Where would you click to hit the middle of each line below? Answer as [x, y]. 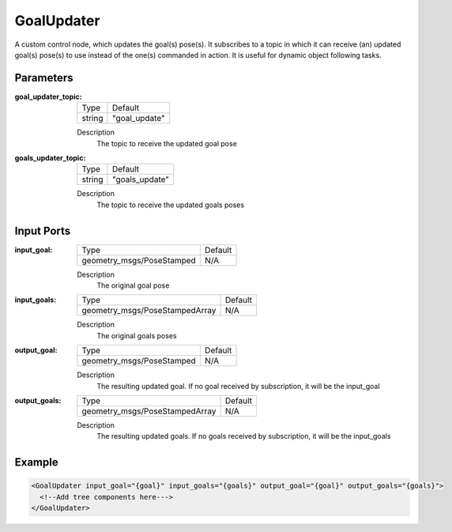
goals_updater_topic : [50, 158]
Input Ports [43, 230]
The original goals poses [137, 335]
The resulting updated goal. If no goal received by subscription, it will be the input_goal [238, 386]
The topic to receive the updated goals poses [171, 205]
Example [36, 462]
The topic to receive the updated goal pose [167, 143]
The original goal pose [133, 285]
